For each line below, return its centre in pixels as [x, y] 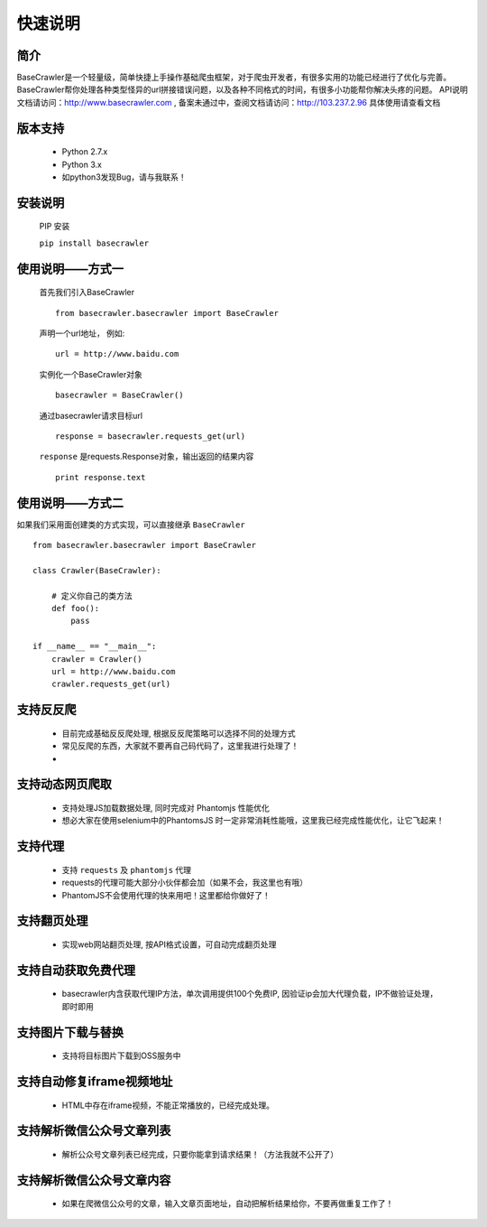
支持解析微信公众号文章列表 [94, 1131]
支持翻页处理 [52, 921]
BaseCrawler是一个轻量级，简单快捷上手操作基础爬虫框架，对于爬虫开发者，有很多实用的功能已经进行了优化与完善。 [234, 78]
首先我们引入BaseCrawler [87, 293]
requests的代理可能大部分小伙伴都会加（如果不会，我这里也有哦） [185, 883]
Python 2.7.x [85, 152]
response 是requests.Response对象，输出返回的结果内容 [147, 457]
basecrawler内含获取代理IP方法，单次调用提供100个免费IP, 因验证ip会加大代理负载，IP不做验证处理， [250, 994]
